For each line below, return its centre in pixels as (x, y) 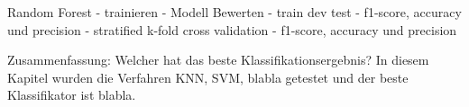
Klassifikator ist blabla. (72, 95)
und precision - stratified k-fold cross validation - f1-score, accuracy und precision (232, 29)
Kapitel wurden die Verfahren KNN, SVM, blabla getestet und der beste (208, 77)
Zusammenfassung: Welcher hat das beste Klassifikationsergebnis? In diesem (218, 60)
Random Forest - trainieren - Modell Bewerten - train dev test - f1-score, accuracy (234, 12)
